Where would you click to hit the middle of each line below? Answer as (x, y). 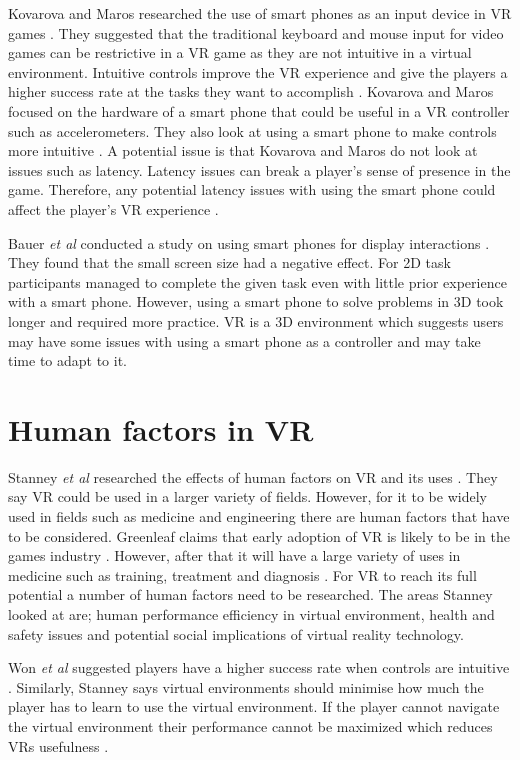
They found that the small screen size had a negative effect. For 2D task (229, 262)
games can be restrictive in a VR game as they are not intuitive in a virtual (240, 52)
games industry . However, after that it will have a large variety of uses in (234, 555)
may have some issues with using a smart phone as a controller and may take (244, 340)
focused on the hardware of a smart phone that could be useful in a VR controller (259, 110)
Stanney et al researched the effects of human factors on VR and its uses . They (253, 476)
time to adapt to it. (67, 360)
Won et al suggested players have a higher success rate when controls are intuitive (259, 667)
